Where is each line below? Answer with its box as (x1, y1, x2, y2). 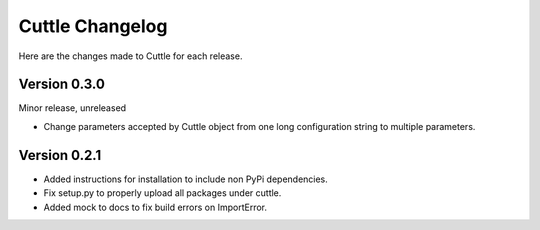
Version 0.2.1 (18, 146, 102, 164)
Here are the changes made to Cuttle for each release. (18, 50, 243, 62)
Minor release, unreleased (18, 102, 127, 114)
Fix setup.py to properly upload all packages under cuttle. (43, 187, 282, 199)
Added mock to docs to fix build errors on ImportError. (43, 201, 267, 213)
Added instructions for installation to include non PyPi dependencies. (43, 173, 329, 185)
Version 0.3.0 (18, 76, 105, 93)
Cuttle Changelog (18, 15, 168, 37)
